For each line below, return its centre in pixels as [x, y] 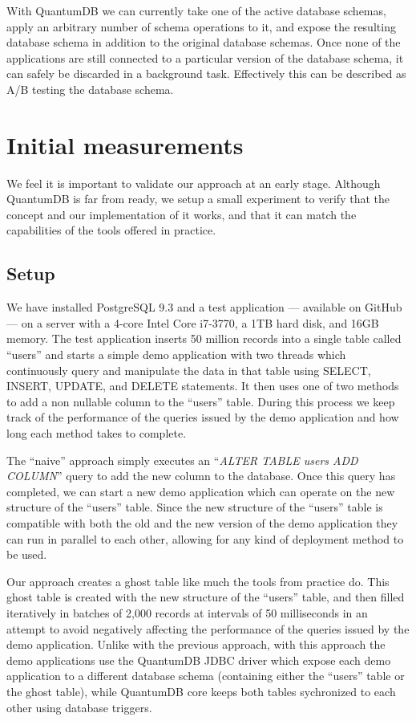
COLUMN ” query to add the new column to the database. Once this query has [201, 476]
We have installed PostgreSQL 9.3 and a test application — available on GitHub [204, 307]
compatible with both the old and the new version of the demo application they [202, 522]
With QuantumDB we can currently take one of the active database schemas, [196, 10]
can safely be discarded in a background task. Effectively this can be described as [206, 73]
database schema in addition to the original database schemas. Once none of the [204, 42]
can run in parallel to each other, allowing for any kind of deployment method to [205, 538]
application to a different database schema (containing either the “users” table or [206, 676]
